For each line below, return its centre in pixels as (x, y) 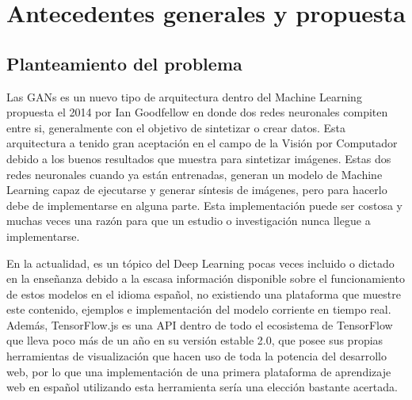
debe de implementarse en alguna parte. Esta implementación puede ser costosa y (204, 205)
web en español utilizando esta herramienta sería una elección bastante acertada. (202, 387)
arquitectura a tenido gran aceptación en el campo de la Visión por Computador (202, 143)
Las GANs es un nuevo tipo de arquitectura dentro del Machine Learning (184, 96)
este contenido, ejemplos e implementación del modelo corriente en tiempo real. (199, 309)
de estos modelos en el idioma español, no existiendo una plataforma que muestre (204, 293)
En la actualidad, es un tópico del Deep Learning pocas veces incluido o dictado (200, 263)
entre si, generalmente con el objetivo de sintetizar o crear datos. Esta (176, 127)
